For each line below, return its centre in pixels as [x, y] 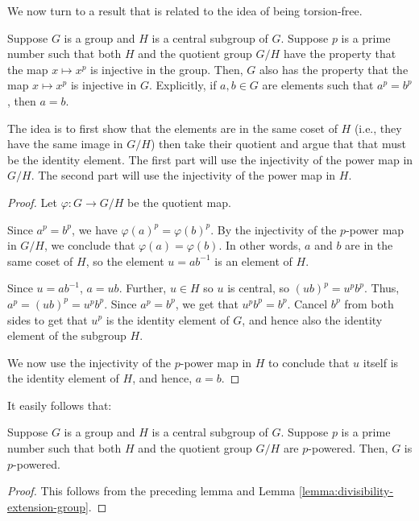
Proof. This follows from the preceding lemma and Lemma [151, 491]
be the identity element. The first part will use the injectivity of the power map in [210, 159]
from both [369, 303]
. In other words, [260, 245]
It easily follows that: [60, 405]
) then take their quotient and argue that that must [278, 144]
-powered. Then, [348, 448]
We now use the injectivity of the [89, 362]
